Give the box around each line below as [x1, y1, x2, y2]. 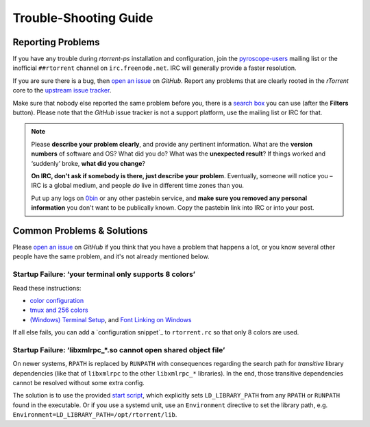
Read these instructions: [12, 284, 82, 292]
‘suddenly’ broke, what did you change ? [31, 159, 145, 167]
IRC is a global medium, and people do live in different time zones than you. [31, 182, 245, 190]
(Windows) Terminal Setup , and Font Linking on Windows [29, 315, 192, 324]
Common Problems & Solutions [12, 225, 149, 236]
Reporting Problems [12, 36, 100, 48]
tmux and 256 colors [29, 306, 88, 315]
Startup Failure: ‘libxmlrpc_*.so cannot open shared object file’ [12, 345, 225, 354]
